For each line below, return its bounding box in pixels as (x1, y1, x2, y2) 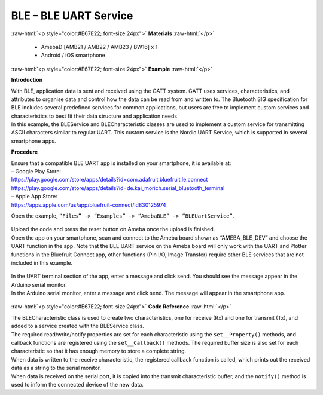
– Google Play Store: (11, 168, 62, 175)
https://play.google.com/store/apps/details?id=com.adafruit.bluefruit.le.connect (11, 176, 208, 183)
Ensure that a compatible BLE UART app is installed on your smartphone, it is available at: (11, 159, 231, 167)
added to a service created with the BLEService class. (11, 323, 145, 330)
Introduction (11, 76, 43, 84)
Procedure (11, 148, 38, 155)
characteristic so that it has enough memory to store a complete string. (11, 347, 187, 355)
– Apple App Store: (11, 193, 58, 200)
